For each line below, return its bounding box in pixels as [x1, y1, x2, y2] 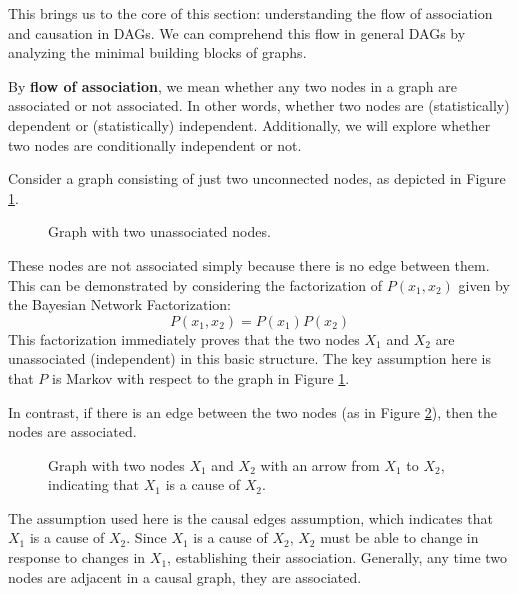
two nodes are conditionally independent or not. [8, 134, 302, 155]
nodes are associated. [8, 421, 137, 442]
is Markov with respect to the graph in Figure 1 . [52, 367, 350, 388]
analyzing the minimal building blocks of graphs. [8, 42, 307, 63]
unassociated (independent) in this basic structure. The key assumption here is [8, 348, 491, 369]
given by [458, 274, 510, 295]
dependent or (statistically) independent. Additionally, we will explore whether [8, 114, 491, 135]
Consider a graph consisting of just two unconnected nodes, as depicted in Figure [8, 168, 506, 189]
